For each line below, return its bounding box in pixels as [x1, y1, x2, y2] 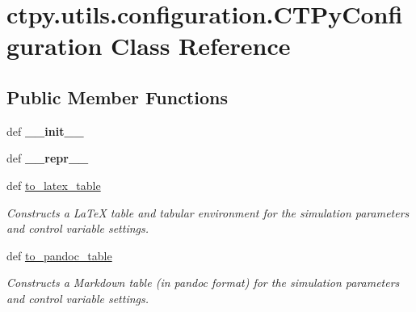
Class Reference [111, 29, 291, 62]
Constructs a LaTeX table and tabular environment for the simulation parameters [6, 204, 410, 221]
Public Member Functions [6, 84, 228, 109]
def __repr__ [6, 150, 89, 167]
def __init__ [6, 122, 84, 139]
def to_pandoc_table [6, 247, 112, 264]
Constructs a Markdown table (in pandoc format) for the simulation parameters [6, 274, 400, 291]
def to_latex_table [6, 176, 101, 193]
